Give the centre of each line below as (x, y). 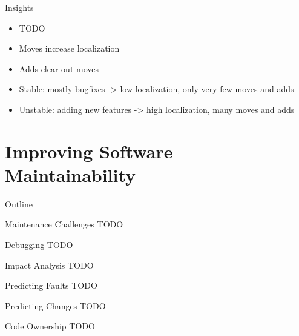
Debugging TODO (39, 245)
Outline (19, 203)
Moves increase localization (69, 48)
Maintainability (71, 174)
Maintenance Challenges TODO (64, 224)
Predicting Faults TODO (51, 285)
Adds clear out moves (59, 68)
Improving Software (89, 151)
